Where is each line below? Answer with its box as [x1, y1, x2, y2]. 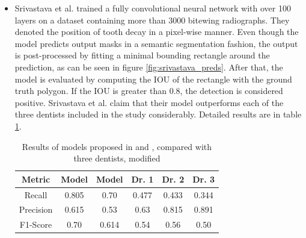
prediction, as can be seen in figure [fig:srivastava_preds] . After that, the [14, 60, 283, 73]
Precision [19, 203, 53, 216]
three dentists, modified [73, 152, 161, 164]
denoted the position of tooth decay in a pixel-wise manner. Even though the [14, 25, 299, 38]
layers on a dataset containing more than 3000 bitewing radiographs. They [14, 13, 290, 26]
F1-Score [19, 218, 52, 231]
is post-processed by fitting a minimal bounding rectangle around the [14, 49, 270, 61]
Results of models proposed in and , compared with [22, 140, 212, 152]
